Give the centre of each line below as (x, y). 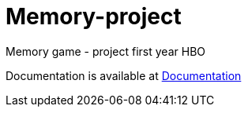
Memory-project (94, 16)
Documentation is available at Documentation (124, 75)
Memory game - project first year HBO (106, 51)
